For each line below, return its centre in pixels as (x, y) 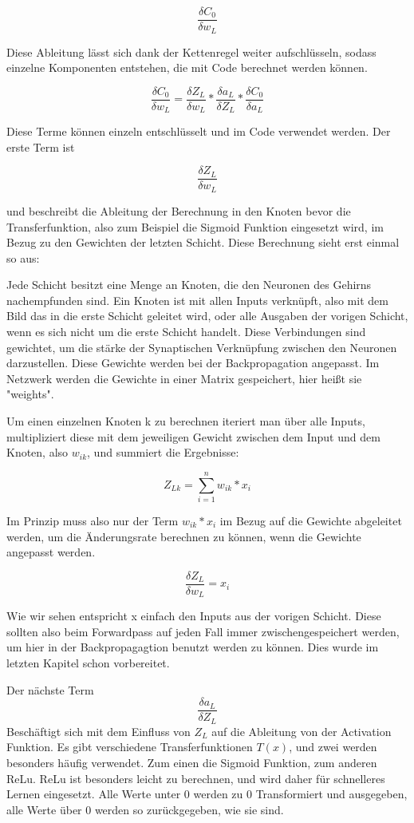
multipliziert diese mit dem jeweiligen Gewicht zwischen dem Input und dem (193, 436)
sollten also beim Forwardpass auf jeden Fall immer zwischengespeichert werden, (203, 631)
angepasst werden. (51, 552)
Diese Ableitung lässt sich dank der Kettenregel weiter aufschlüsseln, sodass (191, 51)
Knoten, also (37, 452)
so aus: (23, 257)
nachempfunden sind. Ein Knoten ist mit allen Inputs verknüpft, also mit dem (197, 300)
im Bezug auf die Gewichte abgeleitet (311, 520)
